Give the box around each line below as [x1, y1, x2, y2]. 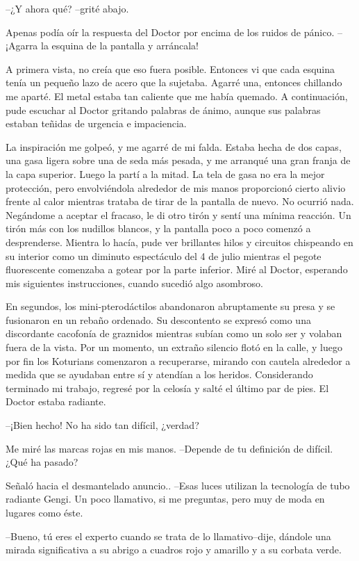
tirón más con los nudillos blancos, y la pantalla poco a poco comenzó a [6, 221, 311, 236]
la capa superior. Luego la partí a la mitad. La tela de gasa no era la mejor [6, 166, 325, 181]
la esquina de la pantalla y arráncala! [41, 38, 199, 53]
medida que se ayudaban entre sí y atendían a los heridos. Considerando [6, 367, 313, 382]
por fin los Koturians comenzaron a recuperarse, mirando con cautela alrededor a [6, 353, 351, 368]
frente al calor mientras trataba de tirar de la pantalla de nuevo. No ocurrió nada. [6, 194, 354, 209]
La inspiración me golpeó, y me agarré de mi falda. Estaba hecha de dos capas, [6, 139, 342, 154]
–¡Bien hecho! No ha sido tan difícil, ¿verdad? [6, 418, 199, 432]
